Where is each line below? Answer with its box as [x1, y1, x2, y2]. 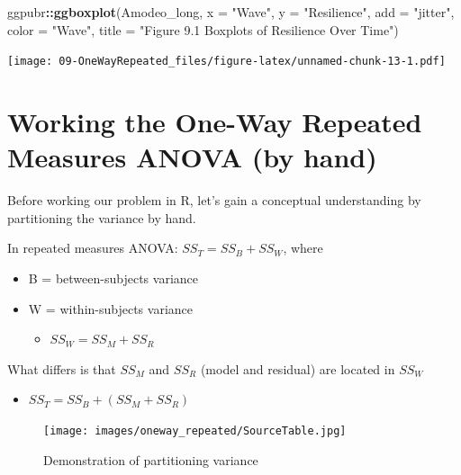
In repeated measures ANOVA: [7, 238, 178, 257]
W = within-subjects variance [28, 299, 193, 318]
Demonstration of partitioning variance [43, 450, 258, 469]
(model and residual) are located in [200, 359, 395, 378]
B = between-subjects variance [28, 268, 198, 287]
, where [283, 238, 323, 257]
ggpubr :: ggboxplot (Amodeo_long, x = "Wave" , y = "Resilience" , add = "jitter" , [7, 3, 455, 21]
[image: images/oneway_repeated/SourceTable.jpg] [43, 424, 347, 437]
